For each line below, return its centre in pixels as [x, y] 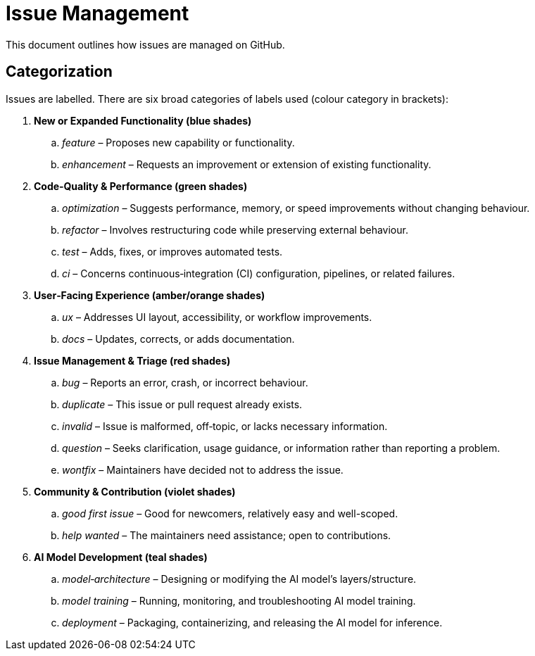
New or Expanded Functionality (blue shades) [143, 120]
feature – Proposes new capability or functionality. [178, 142]
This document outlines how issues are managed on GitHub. [145, 44]
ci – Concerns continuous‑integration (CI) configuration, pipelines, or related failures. [259, 273]
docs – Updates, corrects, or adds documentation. [178, 339]
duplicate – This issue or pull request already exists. [182, 404]
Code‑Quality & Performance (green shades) [141, 186]
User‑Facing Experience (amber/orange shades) [150, 295]
